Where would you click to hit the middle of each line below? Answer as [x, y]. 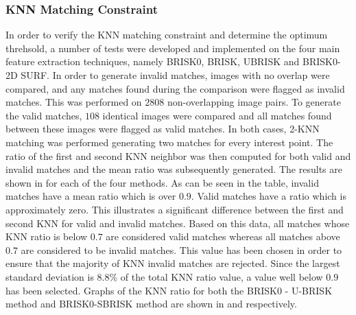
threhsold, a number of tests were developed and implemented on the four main [173, 48]
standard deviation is [50, 276]
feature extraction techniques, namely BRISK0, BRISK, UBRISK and [153, 61]
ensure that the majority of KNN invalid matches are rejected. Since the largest [173, 263]
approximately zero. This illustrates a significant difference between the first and [175, 209]
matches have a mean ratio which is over [91, 196]
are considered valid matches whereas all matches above [223, 236]
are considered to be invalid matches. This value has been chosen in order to [181, 249]
